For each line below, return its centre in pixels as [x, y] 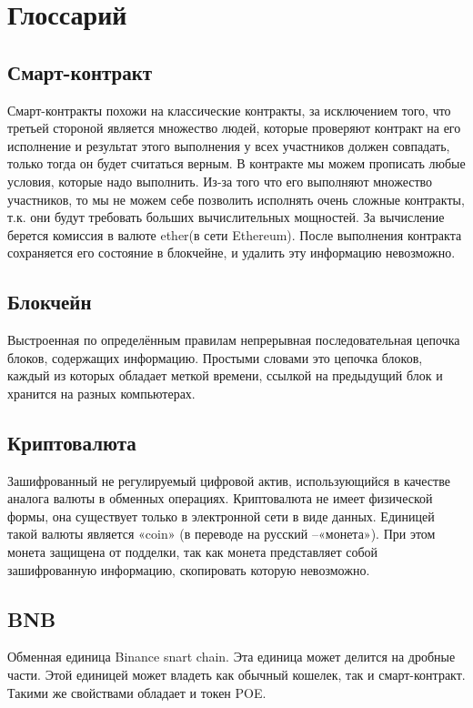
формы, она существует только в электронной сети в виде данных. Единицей [221, 516]
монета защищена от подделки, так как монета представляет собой [193, 552]
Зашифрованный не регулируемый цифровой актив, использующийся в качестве [229, 480]
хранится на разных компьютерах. [101, 393]
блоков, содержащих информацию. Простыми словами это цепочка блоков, [215, 357]
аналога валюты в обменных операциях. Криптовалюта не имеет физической [220, 498]
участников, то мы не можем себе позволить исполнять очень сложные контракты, [236, 199]
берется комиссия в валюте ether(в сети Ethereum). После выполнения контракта [235, 234]
